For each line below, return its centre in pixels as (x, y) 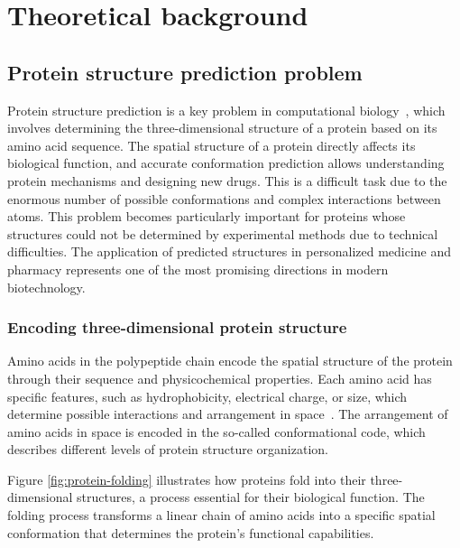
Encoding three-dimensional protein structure (177, 327)
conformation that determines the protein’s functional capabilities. (191, 532)
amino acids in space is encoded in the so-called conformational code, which (216, 431)
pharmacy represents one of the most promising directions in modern (198, 269)
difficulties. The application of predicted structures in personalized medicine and (230, 251)
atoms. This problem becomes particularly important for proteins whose (207, 216)
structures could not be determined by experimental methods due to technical (223, 233)
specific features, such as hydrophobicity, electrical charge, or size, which (207, 396)
